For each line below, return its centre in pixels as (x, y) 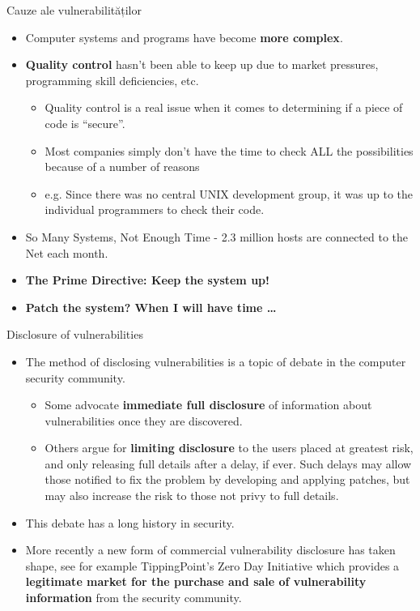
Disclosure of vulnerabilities (75, 334)
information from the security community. (134, 598)
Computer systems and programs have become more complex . (184, 37)
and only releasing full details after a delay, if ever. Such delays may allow (228, 463)
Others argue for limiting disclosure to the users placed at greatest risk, (229, 448)
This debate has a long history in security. (130, 522)
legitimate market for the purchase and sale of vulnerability (196, 581)
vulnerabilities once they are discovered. (144, 420)
